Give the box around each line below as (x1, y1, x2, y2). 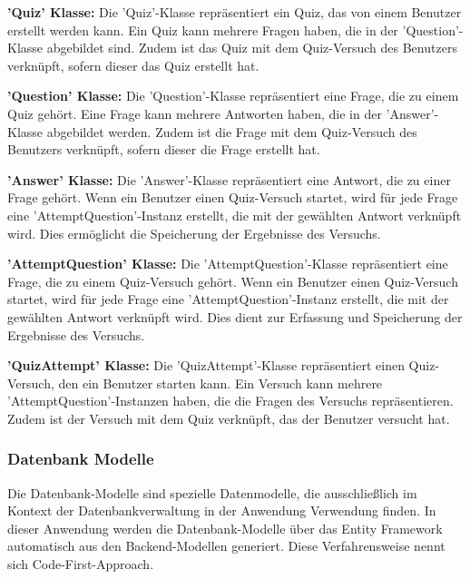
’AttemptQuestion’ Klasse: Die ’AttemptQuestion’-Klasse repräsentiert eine (7, 254, 448, 273)
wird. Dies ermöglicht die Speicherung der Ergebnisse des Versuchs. (7, 223, 381, 242)
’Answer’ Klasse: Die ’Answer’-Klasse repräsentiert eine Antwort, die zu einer (7, 170, 451, 189)
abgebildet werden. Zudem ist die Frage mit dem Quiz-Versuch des (46, 122, 417, 141)
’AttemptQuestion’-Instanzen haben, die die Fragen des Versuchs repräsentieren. (7, 391, 454, 410)
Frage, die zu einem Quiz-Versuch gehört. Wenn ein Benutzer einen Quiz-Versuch (7, 271, 458, 290)
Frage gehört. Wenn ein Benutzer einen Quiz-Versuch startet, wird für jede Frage (7, 188, 458, 207)
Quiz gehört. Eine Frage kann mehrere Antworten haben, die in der (7, 103, 382, 123)
